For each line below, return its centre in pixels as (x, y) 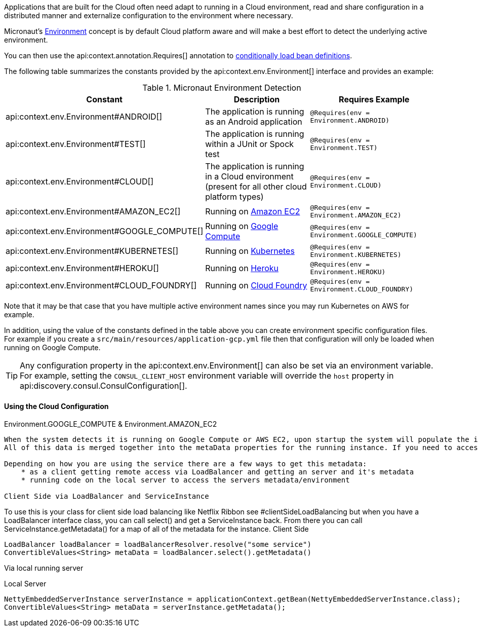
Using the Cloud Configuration (56, 406)
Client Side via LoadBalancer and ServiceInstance (107, 496)
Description (257, 99)
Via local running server (44, 568)
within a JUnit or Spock (250, 144)
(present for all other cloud (256, 187)
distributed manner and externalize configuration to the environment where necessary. (149, 15)
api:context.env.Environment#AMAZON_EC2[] (93, 211)
